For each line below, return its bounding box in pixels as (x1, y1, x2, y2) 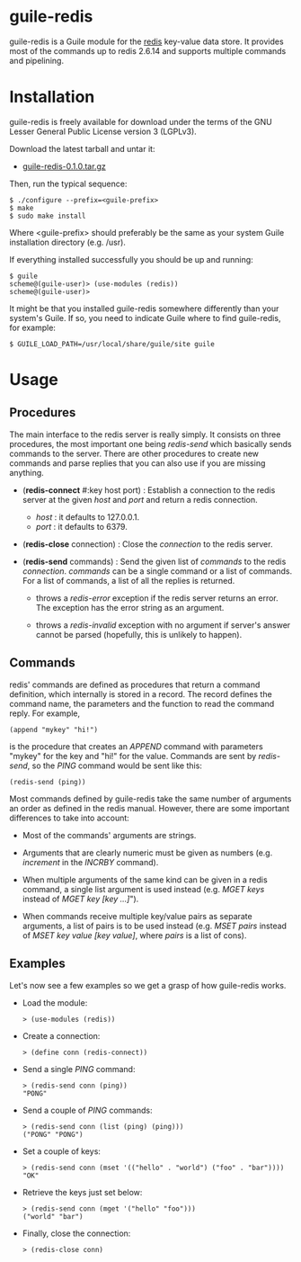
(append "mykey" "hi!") (9, 725, 99, 734)
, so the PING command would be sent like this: (27, 760, 202, 771)
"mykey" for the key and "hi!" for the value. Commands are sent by (9, 750, 257, 761)
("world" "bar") (22, 1212, 84, 1221)
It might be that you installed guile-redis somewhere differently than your (9, 303, 279, 314)
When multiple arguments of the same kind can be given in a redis (22, 874, 268, 885)
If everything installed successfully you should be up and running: (9, 254, 253, 264)
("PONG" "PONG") (22, 1130, 84, 1139)
